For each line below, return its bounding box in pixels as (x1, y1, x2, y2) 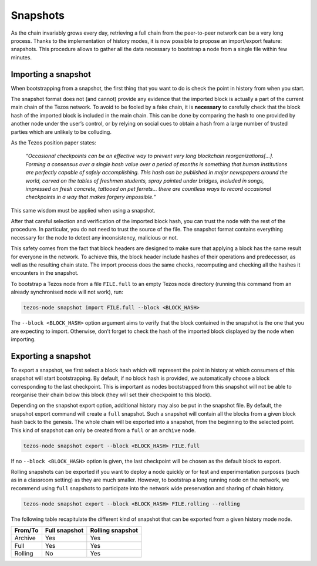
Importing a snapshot (11, 69, 91, 79)
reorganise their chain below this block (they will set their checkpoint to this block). (11, 391, 212, 399)
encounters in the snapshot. (11, 269, 79, 277)
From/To (14, 526, 39, 534)
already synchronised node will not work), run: (11, 288, 123, 296)
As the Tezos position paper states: (11, 139, 96, 146)
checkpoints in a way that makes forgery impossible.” (25, 194, 156, 201)
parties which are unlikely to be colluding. (11, 128, 112, 135)
